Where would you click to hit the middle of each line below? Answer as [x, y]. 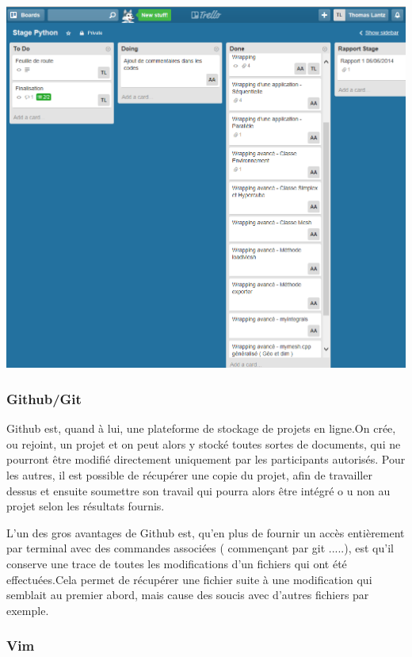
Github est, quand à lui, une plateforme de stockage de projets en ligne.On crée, [201, 428]
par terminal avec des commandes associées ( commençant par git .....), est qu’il [200, 548]
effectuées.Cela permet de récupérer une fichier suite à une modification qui [189, 579]
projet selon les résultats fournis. [86, 506]
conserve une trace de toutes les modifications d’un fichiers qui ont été [177, 563]
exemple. [28, 610]
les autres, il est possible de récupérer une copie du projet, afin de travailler [189, 475]
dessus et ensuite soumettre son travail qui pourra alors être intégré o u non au [198, 490]
